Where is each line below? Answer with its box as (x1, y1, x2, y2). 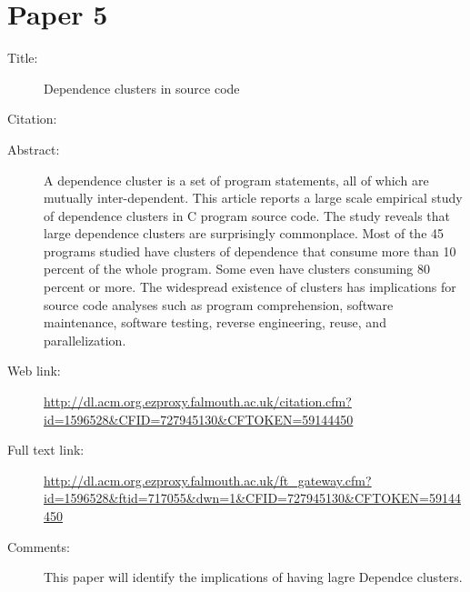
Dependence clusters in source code (44, 78, 240, 97)
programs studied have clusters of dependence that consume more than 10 (44, 241, 456, 260)
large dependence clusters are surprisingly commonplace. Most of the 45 (44, 224, 445, 243)
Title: (7, 48, 38, 67)
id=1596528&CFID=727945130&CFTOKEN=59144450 (44, 409, 354, 428)
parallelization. (44, 330, 126, 349)
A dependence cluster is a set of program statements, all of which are (44, 170, 429, 189)
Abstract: (7, 139, 60, 158)
